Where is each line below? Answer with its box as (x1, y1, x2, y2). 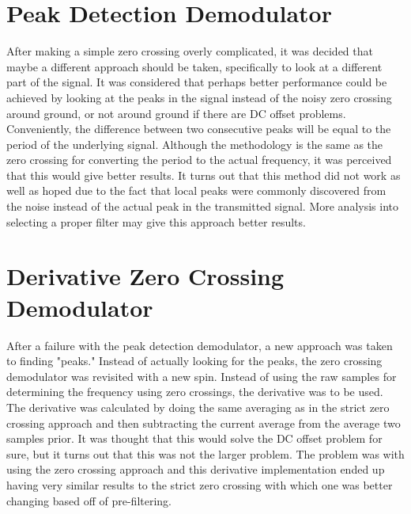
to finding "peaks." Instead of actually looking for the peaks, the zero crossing (6, 352, 383, 369)
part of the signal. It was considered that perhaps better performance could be (6, 74, 387, 90)
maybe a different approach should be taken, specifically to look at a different (6, 58, 383, 74)
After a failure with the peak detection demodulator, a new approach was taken (6, 337, 393, 353)
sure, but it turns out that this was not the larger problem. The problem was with (6, 445, 405, 462)
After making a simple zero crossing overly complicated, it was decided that (6, 43, 373, 59)
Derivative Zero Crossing (6, 260, 285, 292)
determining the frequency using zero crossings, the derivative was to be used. (6, 383, 383, 400)
